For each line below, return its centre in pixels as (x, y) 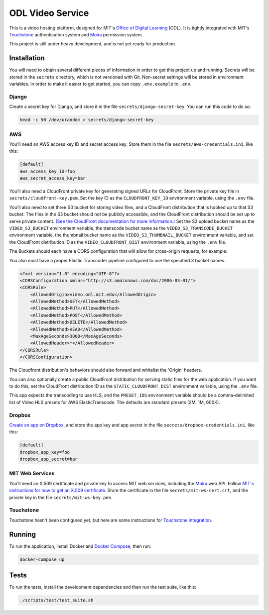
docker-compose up (42, 559)
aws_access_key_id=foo (47, 171)
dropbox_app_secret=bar (49, 459)
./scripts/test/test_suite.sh (57, 600)
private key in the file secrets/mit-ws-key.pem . (61, 497)
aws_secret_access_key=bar (53, 178)
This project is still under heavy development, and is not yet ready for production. (93, 44)
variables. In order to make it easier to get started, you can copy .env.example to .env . (100, 84)
